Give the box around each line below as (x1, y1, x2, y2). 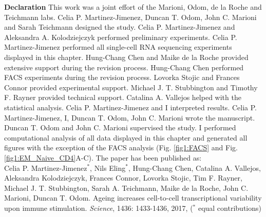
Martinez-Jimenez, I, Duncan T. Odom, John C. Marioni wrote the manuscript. (4, 112, 255, 123)
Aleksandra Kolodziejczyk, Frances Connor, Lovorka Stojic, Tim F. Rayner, (4, 172, 242, 183)
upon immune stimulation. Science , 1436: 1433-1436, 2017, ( (4, 202, 193, 213)
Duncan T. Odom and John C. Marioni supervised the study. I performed (4, 122, 236, 133)
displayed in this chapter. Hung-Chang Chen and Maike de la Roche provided (4, 51, 249, 62)
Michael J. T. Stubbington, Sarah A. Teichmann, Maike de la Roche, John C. (4, 182, 249, 193)
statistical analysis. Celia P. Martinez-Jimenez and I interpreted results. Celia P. (4, 102, 257, 112)
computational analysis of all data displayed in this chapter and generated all (4, 132, 248, 143)
